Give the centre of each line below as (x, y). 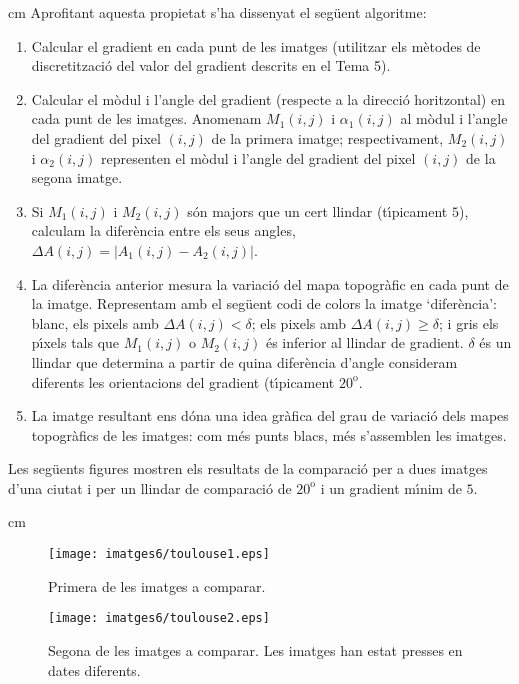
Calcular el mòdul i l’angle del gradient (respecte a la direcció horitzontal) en (268, 98)
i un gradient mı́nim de (391, 487)
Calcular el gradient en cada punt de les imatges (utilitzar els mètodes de (256, 45)
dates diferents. (94, 669)
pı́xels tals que (75, 342)
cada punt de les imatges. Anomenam (146, 118)
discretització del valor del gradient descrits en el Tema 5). (211, 65)
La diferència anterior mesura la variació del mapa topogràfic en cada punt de (270, 283)
